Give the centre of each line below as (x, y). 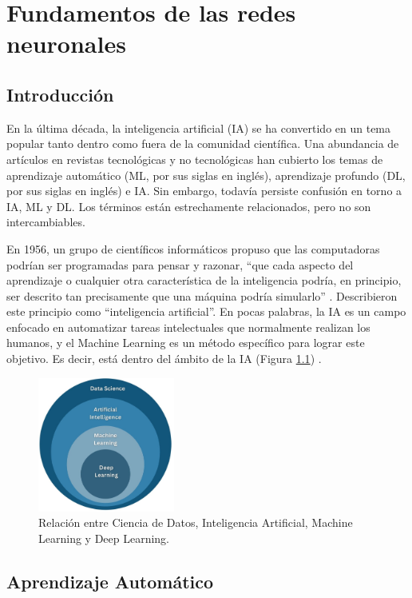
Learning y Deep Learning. (104, 538)
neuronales (66, 44)
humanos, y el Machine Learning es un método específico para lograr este (186, 343)
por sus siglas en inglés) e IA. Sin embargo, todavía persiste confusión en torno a (204, 191)
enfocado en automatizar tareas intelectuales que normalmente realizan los (188, 327)
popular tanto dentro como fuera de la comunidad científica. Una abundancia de (203, 144)
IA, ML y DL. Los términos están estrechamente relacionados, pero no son (189, 206)
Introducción (60, 94)
